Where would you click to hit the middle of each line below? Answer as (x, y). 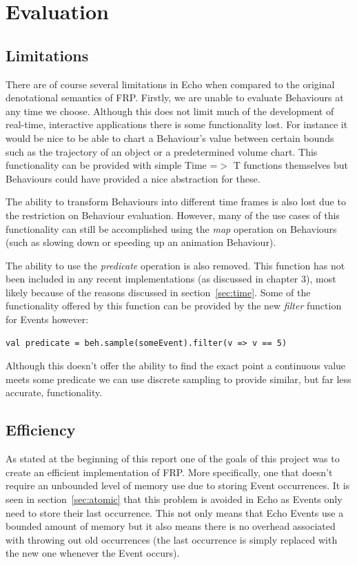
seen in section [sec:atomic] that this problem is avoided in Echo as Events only (174, 499)
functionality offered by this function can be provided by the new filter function (174, 306)
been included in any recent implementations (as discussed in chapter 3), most (171, 279)
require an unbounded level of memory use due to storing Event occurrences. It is (178, 485)
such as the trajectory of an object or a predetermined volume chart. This (162, 151)
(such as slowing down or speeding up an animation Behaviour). (141, 242)
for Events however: (47, 319)
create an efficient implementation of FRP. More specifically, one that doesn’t (169, 472)
